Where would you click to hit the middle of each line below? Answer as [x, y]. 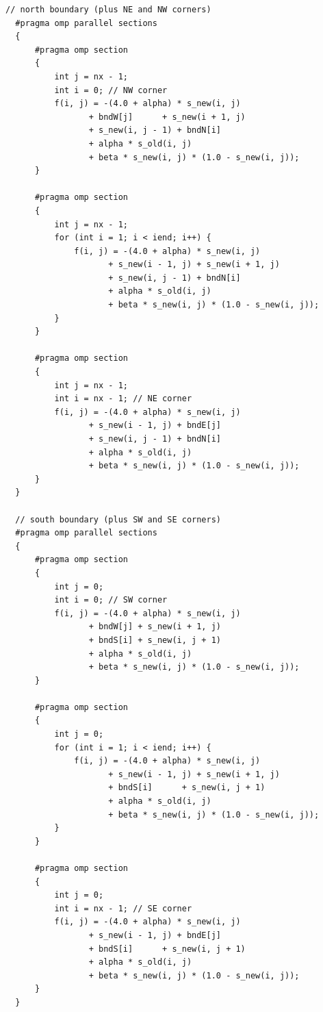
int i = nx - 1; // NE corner [123, 399]
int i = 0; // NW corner [111, 90]
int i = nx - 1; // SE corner [123, 908]
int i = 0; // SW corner [111, 600]
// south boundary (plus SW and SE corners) [118, 519]
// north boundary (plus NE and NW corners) [108, 10]
